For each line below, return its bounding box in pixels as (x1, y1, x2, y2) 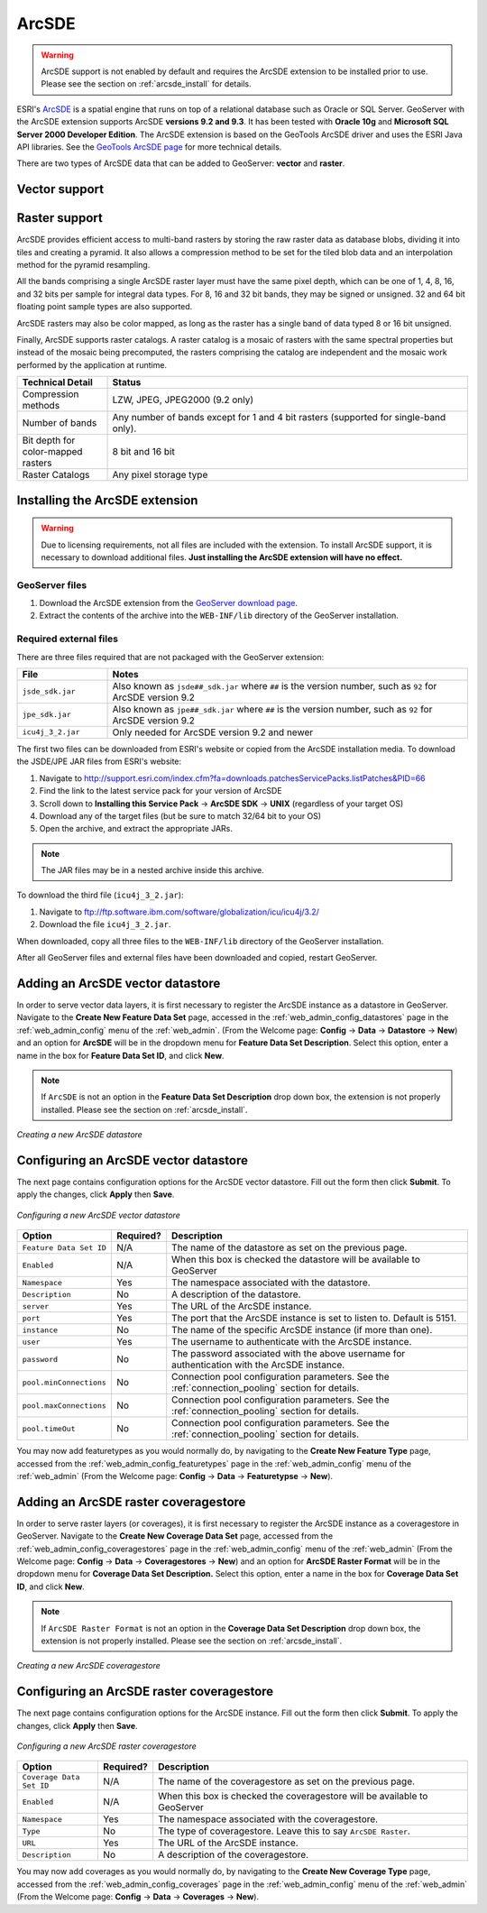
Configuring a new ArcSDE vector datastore (16, 1209, 180, 1220)
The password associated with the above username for (171, 1347, 406, 1360)
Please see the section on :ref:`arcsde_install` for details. (41, 78, 252, 89)
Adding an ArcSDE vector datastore (16, 975, 221, 991)
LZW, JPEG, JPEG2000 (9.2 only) (112, 393, 254, 406)
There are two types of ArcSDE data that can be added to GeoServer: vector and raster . (16, 158, 345, 169)
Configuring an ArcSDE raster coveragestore (16, 1684, 274, 1699)
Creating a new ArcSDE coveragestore (16, 1660, 161, 1671)
